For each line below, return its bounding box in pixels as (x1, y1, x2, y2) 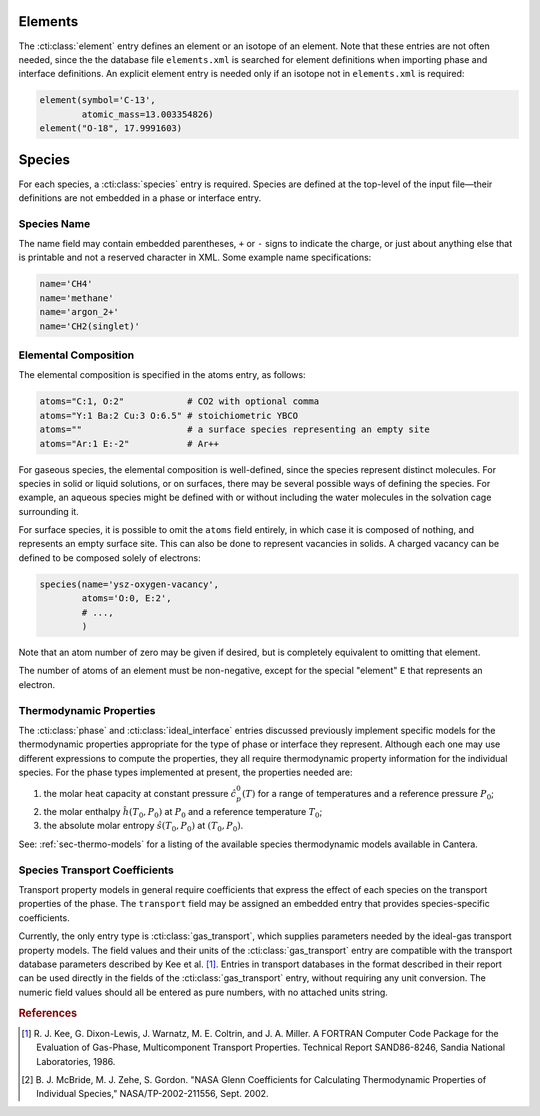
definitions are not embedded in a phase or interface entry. (18, 191, 262, 204)
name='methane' (39, 292, 114, 304)
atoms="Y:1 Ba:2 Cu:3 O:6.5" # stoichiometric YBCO (39, 410, 299, 421)
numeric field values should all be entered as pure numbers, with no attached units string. (18, 986, 389, 998)
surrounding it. (18, 505, 79, 517)
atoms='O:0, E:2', (81, 593, 172, 604)
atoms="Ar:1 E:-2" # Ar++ (39, 438, 220, 449)
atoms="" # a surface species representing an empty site (39, 424, 430, 435)
